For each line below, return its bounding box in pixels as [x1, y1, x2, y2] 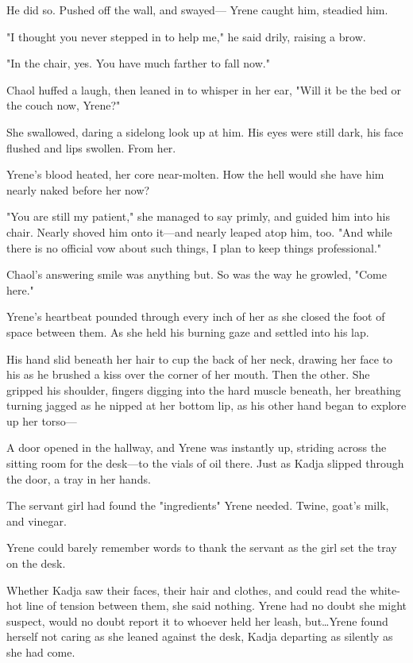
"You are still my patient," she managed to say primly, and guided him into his [6, 208, 390, 225]
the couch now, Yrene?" [6, 97, 121, 114]
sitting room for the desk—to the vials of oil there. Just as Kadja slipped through [6, 455, 404, 472]
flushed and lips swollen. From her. [6, 139, 176, 156]
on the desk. [6, 555, 66, 572]
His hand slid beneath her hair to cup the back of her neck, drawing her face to [6, 350, 393, 367]
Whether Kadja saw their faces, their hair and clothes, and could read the [6, 581, 367, 598]
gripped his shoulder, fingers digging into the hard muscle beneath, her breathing [6, 381, 401, 398]
